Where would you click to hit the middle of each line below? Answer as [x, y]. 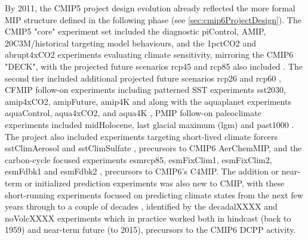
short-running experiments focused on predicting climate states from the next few [154, 194]
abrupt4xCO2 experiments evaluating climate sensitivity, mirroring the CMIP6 [149, 54]
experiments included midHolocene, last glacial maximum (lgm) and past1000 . [150, 124]
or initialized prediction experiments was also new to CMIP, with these [155, 183]
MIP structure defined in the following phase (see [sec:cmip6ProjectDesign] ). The [153, 19]
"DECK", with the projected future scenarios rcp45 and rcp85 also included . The [154, 66]
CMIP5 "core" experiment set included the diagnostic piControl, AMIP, [135, 31]
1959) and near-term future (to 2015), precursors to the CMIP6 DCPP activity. [150, 230]
